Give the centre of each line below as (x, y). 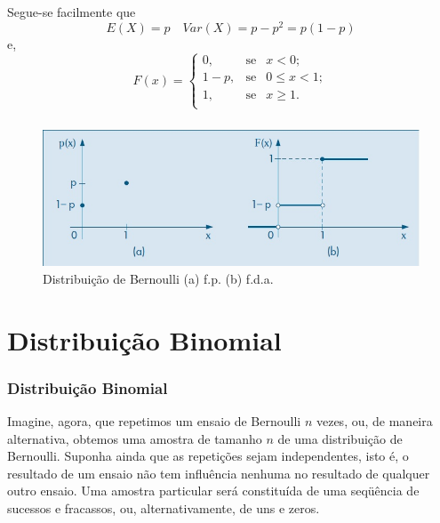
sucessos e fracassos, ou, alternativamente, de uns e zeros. (164, 507)
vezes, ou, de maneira (374, 421)
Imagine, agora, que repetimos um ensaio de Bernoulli (154, 421)
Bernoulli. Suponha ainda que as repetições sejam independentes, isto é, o (208, 456)
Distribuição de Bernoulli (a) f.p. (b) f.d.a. (158, 278)
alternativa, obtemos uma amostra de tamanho (135, 438)
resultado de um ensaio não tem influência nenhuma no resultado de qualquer (219, 473)
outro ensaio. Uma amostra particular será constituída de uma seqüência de (213, 491)
